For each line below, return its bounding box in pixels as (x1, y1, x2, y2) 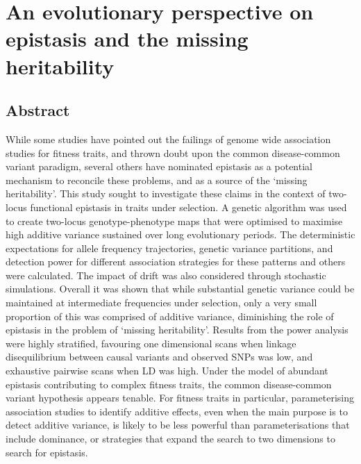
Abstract (6, 99, 70, 121)
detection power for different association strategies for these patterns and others (6, 254, 346, 269)
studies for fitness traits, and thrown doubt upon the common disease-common (6, 145, 340, 160)
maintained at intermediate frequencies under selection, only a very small (6, 295, 317, 310)
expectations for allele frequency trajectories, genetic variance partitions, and (6, 240, 333, 255)
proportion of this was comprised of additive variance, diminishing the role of (6, 308, 334, 323)
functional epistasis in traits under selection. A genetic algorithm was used (30, 199, 347, 214)
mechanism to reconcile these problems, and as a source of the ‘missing (6, 172, 308, 187)
